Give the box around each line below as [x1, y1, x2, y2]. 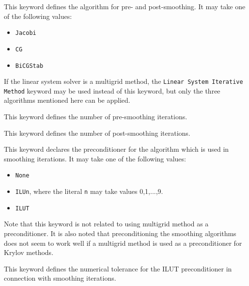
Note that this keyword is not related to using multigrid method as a [4, 219, 209, 229]
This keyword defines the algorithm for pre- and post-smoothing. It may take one [4, 1, 246, 11]
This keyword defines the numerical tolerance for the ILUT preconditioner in [4, 263, 232, 273]
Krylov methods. [4, 247, 54, 257]
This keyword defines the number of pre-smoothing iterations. [4, 111, 187, 122]
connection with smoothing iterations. [4, 273, 116, 283]
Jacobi [15, 30, 36, 37]
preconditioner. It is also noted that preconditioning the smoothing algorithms [4, 228, 236, 238]
